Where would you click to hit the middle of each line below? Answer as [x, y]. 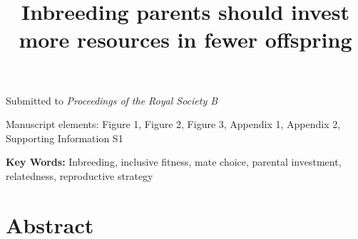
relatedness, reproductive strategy [80, 175]
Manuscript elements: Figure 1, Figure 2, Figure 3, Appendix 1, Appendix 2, [173, 124]
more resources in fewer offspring [185, 39]
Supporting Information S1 [65, 138]
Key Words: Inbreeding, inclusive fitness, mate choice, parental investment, [174, 162]
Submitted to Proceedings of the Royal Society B [112, 100]
